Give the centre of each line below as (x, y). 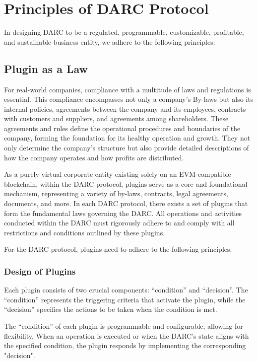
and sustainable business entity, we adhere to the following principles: (110, 41)
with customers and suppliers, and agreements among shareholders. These (116, 118)
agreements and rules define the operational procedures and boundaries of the (122, 128)
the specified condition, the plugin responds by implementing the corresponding (125, 345)
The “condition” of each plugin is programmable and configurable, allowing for (124, 326)
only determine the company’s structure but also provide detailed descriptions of (127, 148)
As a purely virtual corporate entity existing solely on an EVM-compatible (118, 174)
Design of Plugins (40, 271)
